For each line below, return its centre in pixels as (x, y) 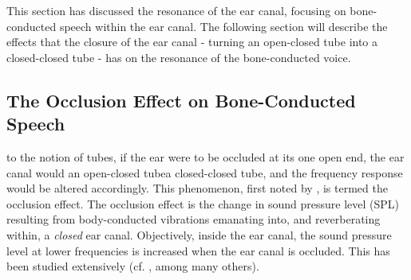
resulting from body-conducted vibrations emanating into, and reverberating (194, 219)
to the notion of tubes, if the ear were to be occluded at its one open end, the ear (205, 156)
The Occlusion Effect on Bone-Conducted (181, 100)
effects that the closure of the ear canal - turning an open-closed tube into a (192, 42)
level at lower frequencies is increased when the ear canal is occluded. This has (198, 250)
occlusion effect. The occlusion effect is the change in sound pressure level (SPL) (203, 203)
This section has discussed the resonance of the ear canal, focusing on (176, 10)
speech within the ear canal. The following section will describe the (223, 26)
